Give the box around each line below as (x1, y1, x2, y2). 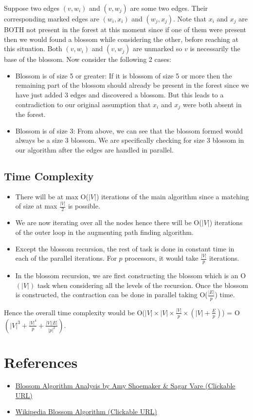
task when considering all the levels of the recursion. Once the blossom (37, 280, 248, 290)
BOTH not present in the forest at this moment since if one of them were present (4, 24, 247, 34)
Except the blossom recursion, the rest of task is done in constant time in (15, 243, 235, 253)
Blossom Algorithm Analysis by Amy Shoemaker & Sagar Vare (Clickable (15, 381, 235, 391)
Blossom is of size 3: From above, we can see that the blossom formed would (15, 125, 243, 135)
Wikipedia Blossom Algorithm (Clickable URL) (15, 406, 157, 417)
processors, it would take (125, 253, 199, 263)
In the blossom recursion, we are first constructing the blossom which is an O (15, 270, 246, 281)
